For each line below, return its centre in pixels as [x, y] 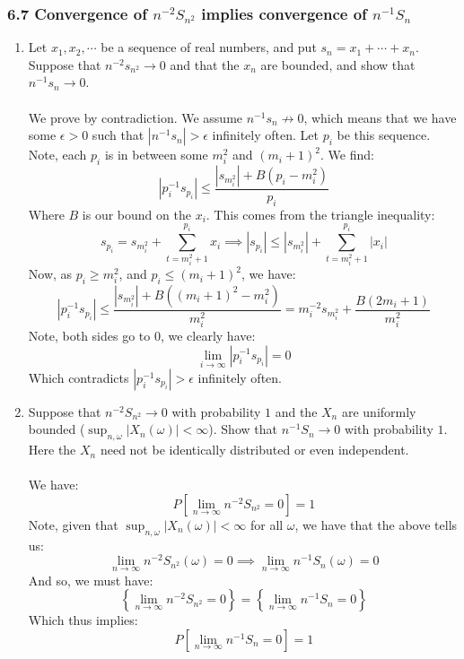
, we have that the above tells [376, 524]
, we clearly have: [208, 335]
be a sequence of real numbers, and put [209, 47]
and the [296, 411]
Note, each [57, 155]
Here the [52, 450]
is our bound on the [136, 214]
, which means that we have [380, 117]
